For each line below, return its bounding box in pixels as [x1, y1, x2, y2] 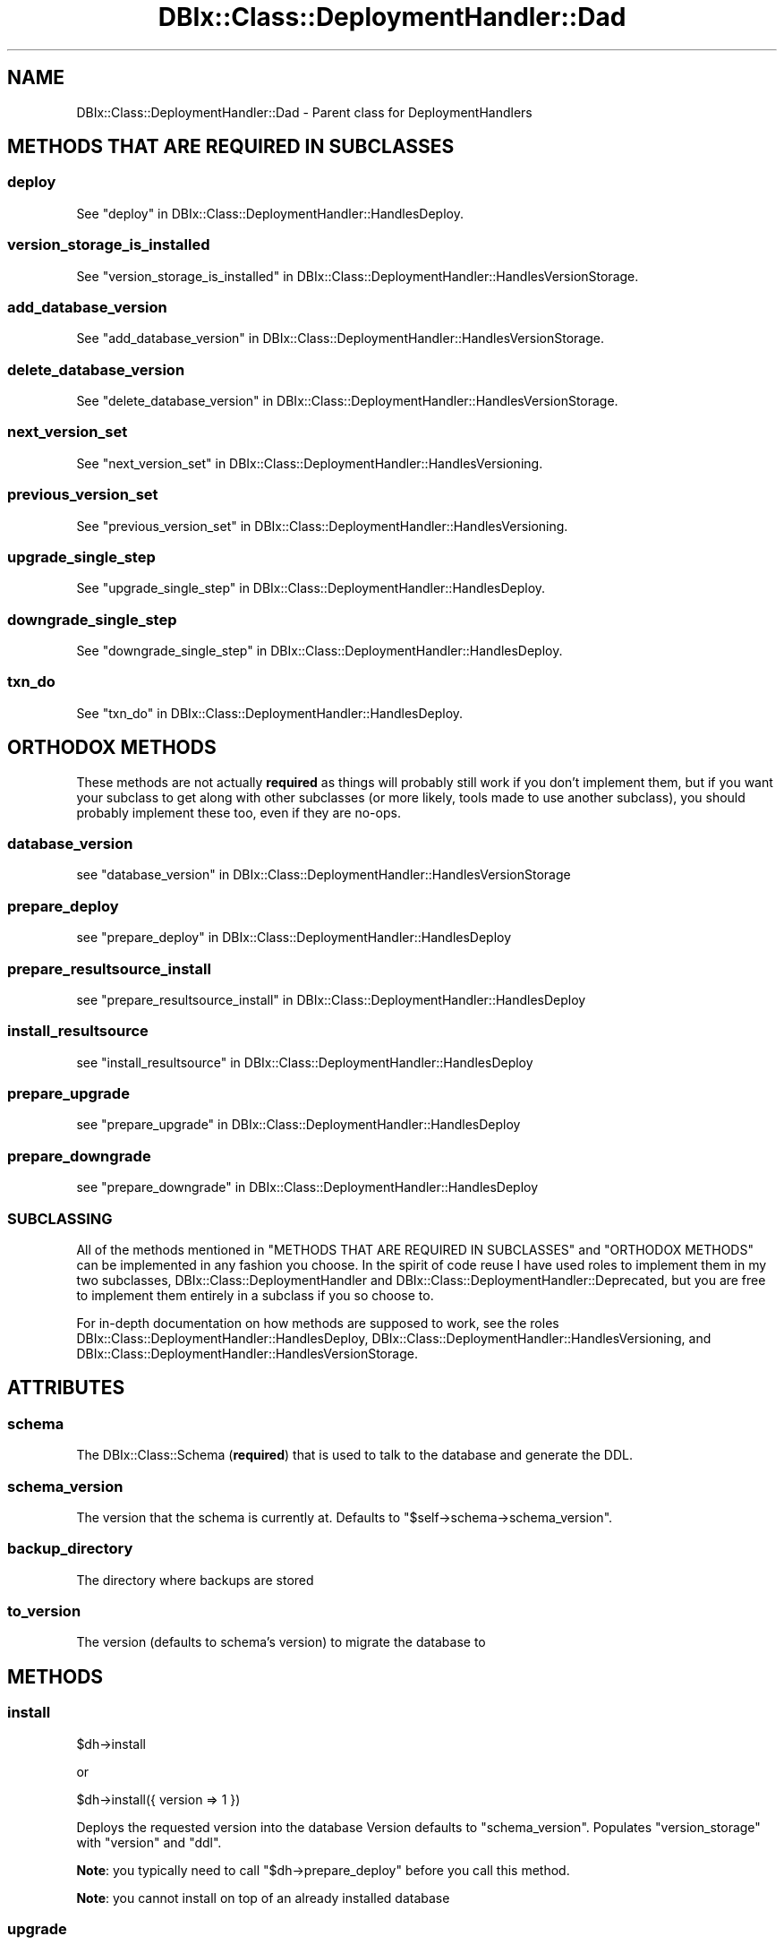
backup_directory [7, 1539, 133, 1558]
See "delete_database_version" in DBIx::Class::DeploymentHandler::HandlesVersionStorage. [76, 393, 618, 409]
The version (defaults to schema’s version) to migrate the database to [76, 1634, 486, 1650]
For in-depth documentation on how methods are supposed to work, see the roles [76, 1315, 559, 1331]
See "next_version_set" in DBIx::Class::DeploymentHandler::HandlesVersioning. [76, 455, 543, 471]
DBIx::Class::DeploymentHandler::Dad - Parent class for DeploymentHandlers [76, 104, 533, 120]
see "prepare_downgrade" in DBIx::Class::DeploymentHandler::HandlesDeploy [76, 1179, 539, 1195]
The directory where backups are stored [76, 1572, 314, 1588]
